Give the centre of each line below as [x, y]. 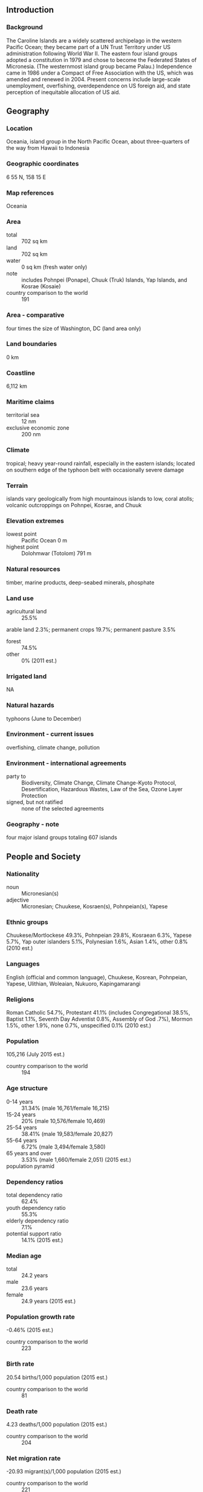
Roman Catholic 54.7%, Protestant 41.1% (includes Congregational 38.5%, [98, 1012]
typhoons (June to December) [44, 718]
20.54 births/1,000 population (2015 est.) [57, 1377]
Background [25, 27]
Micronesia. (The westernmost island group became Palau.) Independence [99, 66]
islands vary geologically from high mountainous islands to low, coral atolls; [100, 499]
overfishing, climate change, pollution [53, 747]
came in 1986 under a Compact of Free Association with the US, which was [100, 73]
